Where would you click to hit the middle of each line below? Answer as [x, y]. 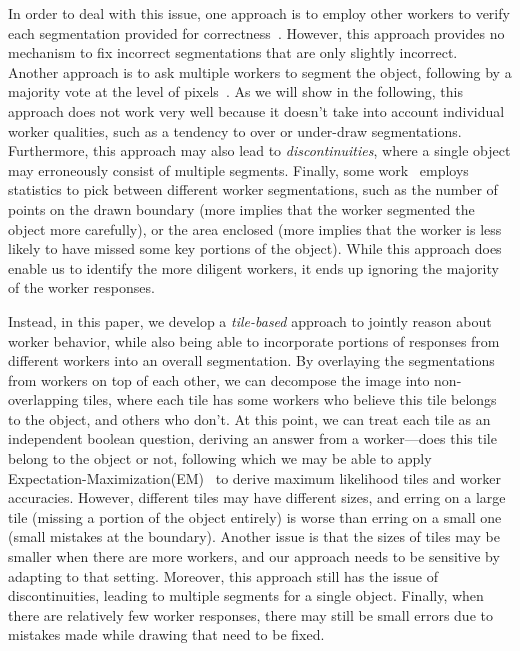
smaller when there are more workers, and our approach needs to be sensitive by [254, 556]
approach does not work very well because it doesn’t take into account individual [256, 110]
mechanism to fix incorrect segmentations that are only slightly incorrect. [233, 52]
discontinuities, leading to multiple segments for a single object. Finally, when [246, 595]
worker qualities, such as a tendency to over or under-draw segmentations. [235, 130]
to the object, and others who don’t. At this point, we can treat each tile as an [249, 418]
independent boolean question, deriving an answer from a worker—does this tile [252, 438]
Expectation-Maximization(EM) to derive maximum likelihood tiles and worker [254, 477]
